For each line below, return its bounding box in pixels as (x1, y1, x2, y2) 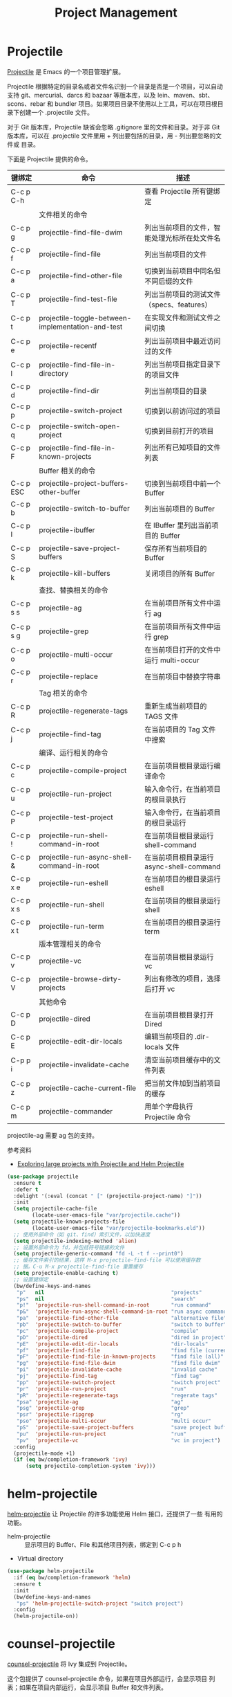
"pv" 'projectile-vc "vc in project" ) (16, 1437, 221, 1444)
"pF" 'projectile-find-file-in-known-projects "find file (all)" (16, 1353, 224, 1361)
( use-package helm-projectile (7, 1568, 95, 1575)
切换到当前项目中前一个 (144, 479, 221, 489)
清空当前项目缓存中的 (144, 1055, 214, 1064)
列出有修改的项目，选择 (144, 974, 221, 983)
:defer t (13, 1186, 39, 1193)
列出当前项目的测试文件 (144, 289, 221, 299)
